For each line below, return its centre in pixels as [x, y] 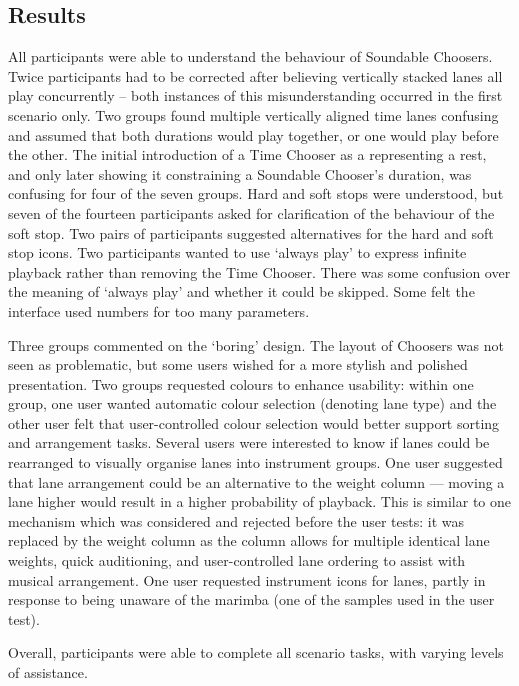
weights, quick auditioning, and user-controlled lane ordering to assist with [237, 560]
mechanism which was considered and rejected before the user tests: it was [236, 520]
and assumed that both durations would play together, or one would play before [253, 134]
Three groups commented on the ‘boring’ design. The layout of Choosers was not [256, 344]
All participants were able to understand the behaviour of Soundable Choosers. [250, 56]
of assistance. [48, 672]
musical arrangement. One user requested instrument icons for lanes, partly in [247, 579]
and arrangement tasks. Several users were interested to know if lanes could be [249, 442]
